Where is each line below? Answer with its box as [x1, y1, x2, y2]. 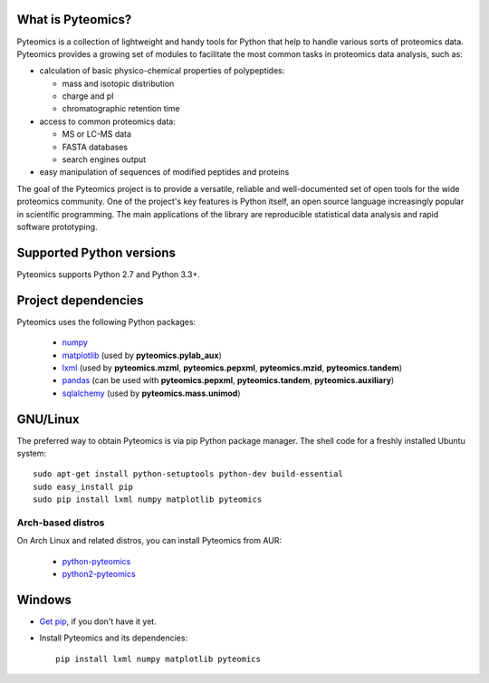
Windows [16, 592, 72, 607]
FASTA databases [62, 141, 129, 152]
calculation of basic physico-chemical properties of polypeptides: [39, 65, 285, 76]
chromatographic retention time [62, 103, 180, 114]
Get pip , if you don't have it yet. [39, 616, 158, 627]
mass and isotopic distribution [62, 78, 175, 89]
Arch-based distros [16, 516, 105, 529]
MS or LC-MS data [62, 129, 131, 139]
